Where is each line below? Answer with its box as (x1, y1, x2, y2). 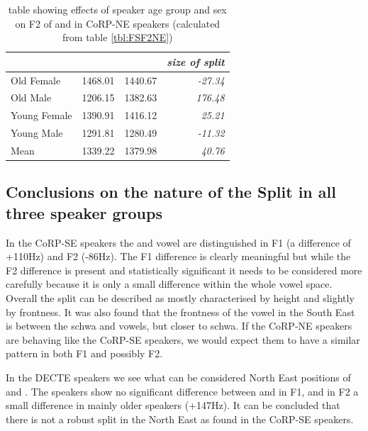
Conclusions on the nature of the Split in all (6, 181, 336, 203)
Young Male (11, 125, 63, 140)
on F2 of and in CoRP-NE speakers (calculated (15, 16, 221, 30)
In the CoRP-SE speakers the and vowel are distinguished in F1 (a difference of (6, 235, 351, 250)
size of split (167, 54, 225, 69)
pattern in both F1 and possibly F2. (6, 346, 163, 361)
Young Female (11, 108, 72, 123)
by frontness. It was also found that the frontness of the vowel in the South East (6, 304, 355, 319)
